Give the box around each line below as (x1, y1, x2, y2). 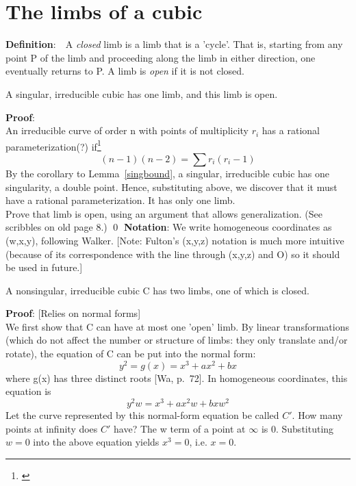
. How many (292, 408, 343, 422)
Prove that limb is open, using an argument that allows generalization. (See (5, 206, 322, 220)
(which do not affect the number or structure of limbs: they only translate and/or (5, 333, 348, 347)
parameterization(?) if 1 (5, 137, 101, 153)
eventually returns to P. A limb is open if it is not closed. (5, 64, 244, 78)
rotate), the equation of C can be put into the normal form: (5, 346, 256, 361)
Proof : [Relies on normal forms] (5, 306, 141, 320)
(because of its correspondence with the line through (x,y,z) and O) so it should (5, 246, 340, 261)
